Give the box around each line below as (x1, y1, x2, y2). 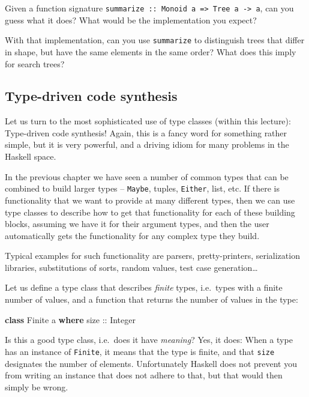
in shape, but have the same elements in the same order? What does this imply (5, 45, 296, 58)
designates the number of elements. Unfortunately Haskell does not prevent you (5, 357, 297, 369)
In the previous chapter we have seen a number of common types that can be (5, 170, 289, 183)
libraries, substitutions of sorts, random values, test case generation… (5, 261, 258, 273)
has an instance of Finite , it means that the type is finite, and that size (5, 345, 275, 357)
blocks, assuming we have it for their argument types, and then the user (5, 217, 269, 230)
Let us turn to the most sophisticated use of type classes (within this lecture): (5, 115, 291, 127)
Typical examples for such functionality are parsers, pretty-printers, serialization (5, 249, 300, 262)
